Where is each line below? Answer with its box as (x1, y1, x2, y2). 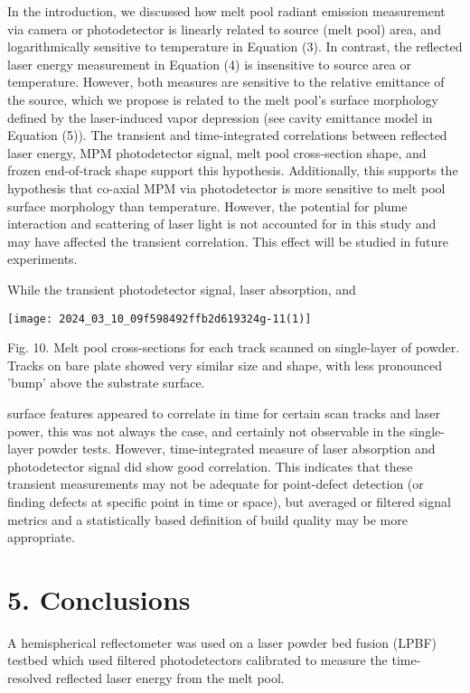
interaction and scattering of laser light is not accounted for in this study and (7, 214, 437, 233)
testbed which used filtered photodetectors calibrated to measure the (7, 651, 388, 670)
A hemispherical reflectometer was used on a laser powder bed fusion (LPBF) (7, 632, 437, 651)
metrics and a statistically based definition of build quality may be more (7, 510, 408, 529)
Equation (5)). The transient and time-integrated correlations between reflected (7, 126, 447, 145)
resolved (7, 669, 52, 687)
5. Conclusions (7, 580, 191, 617)
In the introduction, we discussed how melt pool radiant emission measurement (7, 2, 446, 20)
